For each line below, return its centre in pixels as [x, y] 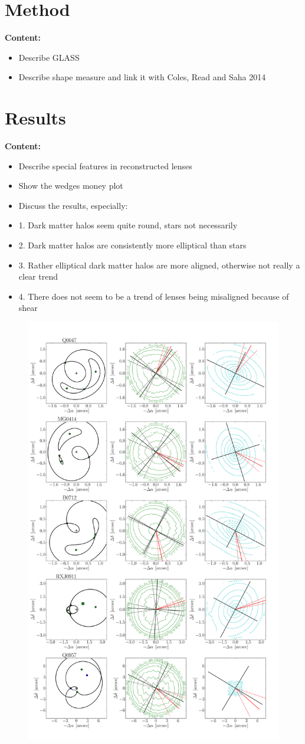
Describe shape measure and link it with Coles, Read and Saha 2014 [142, 77]
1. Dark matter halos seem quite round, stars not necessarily [128, 225]
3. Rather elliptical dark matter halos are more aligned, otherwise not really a [159, 265]
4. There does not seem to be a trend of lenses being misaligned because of [154, 296]
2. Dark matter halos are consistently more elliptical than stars [132, 245]
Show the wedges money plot [71, 186]
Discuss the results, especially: [73, 205]
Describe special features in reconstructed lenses [105, 165]
